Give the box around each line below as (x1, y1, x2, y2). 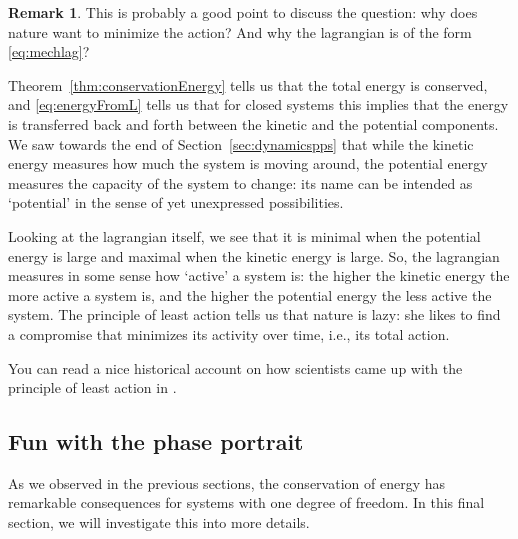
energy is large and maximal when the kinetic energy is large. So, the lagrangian (8, 245, 500, 266)
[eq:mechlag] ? (8, 41, 90, 62)
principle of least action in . (8, 377, 177, 398)
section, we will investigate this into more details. (8, 512, 310, 533)
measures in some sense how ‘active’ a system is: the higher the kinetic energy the (8, 265, 510, 286)
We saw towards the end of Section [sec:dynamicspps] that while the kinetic (8, 133, 474, 154)
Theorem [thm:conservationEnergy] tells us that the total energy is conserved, (8, 74, 488, 95)
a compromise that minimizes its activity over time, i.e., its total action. (8, 323, 450, 344)
